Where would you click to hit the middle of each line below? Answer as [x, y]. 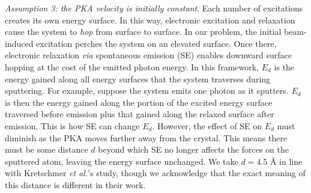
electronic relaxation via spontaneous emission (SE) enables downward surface [148, 55]
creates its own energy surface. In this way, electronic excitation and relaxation [150, 20]
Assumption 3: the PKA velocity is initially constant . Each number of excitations [154, 8]
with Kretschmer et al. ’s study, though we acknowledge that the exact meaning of [155, 173]
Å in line [286, 161]
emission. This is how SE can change [72, 125]
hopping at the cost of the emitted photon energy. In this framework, [132, 66]
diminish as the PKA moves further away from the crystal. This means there [146, 137]
